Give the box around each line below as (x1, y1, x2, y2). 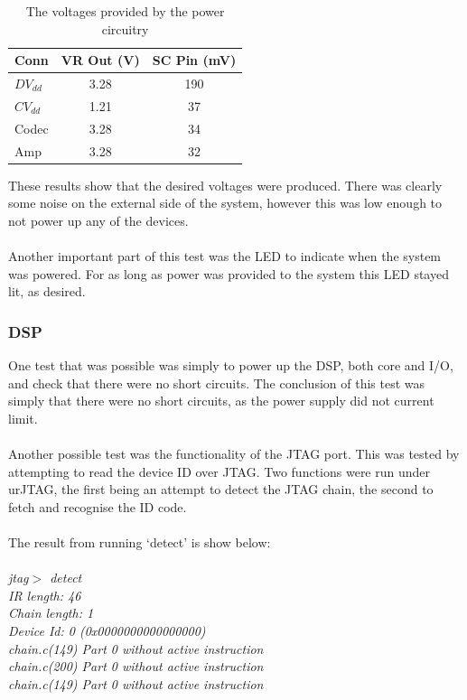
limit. (8, 408, 38, 427)
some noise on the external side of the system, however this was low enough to (8, 193, 443, 212)
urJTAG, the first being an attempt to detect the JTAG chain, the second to (8, 480, 434, 499)
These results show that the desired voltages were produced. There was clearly (8, 175, 443, 194)
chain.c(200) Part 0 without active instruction (8, 657, 264, 676)
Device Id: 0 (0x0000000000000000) (8, 621, 206, 639)
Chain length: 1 (8, 603, 94, 622)
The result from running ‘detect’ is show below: (8, 532, 271, 551)
